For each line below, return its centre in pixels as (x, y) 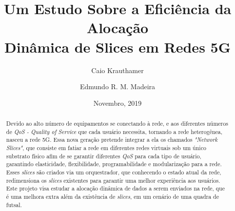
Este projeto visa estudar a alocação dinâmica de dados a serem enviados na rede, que (116, 188)
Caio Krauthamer (117, 70)
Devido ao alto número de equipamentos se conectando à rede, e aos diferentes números (117, 124)
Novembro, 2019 (117, 103)
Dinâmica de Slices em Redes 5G (117, 47)
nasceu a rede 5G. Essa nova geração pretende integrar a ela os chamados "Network (112, 140)
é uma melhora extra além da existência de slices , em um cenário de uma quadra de (112, 196)
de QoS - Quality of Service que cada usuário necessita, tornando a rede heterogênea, (114, 131)
